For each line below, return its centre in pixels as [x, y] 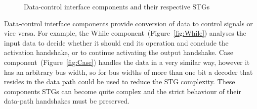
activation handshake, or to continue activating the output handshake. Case [119, 52]
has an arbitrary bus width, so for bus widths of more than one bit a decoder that [128, 72]
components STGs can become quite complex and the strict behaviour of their [123, 91]
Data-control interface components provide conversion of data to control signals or [128, 23]
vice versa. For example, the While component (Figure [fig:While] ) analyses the [125, 33]
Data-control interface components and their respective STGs [117, 6]
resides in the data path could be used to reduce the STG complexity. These [120, 82]
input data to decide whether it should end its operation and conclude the [116, 42]
